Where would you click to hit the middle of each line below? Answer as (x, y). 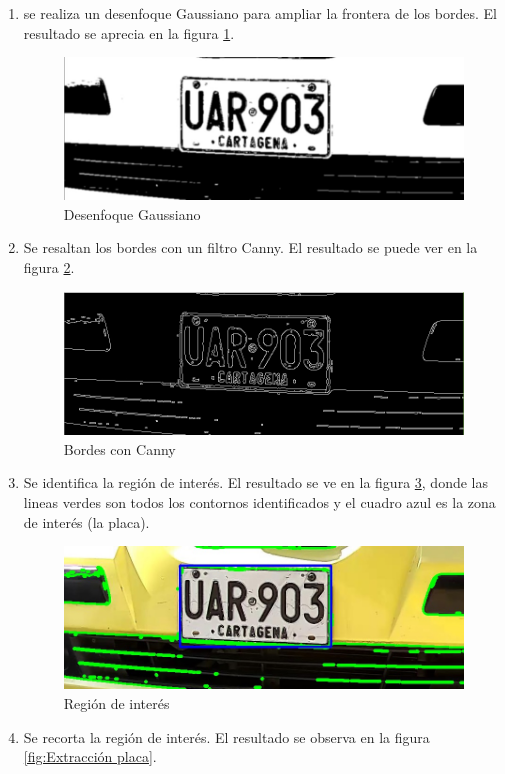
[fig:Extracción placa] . (90, 756)
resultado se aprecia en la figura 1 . (129, 32)
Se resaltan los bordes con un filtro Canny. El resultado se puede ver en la (250, 247)
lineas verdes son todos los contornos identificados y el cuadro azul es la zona (259, 502)
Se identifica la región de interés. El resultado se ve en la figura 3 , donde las (256, 482)
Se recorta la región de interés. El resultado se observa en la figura (226, 736)
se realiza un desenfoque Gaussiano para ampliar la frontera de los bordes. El (260, 13)
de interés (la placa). (86, 521)
